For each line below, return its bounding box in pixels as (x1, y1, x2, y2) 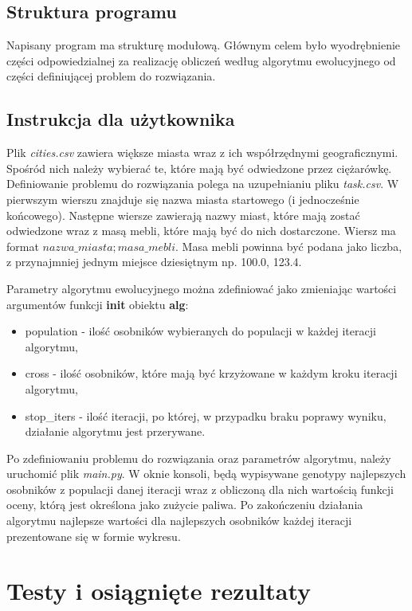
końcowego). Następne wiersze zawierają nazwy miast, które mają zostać (6, 206, 360, 223)
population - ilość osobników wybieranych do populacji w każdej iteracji (25, 323, 376, 339)
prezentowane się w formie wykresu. (6, 527, 181, 544)
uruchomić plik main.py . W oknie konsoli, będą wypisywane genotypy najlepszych (6, 465, 406, 482)
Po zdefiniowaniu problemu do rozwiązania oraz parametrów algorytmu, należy (6, 449, 391, 466)
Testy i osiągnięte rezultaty (6, 574, 312, 607)
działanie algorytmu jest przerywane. (25, 423, 206, 440)
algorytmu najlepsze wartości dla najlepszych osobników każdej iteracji (6, 512, 352, 529)
